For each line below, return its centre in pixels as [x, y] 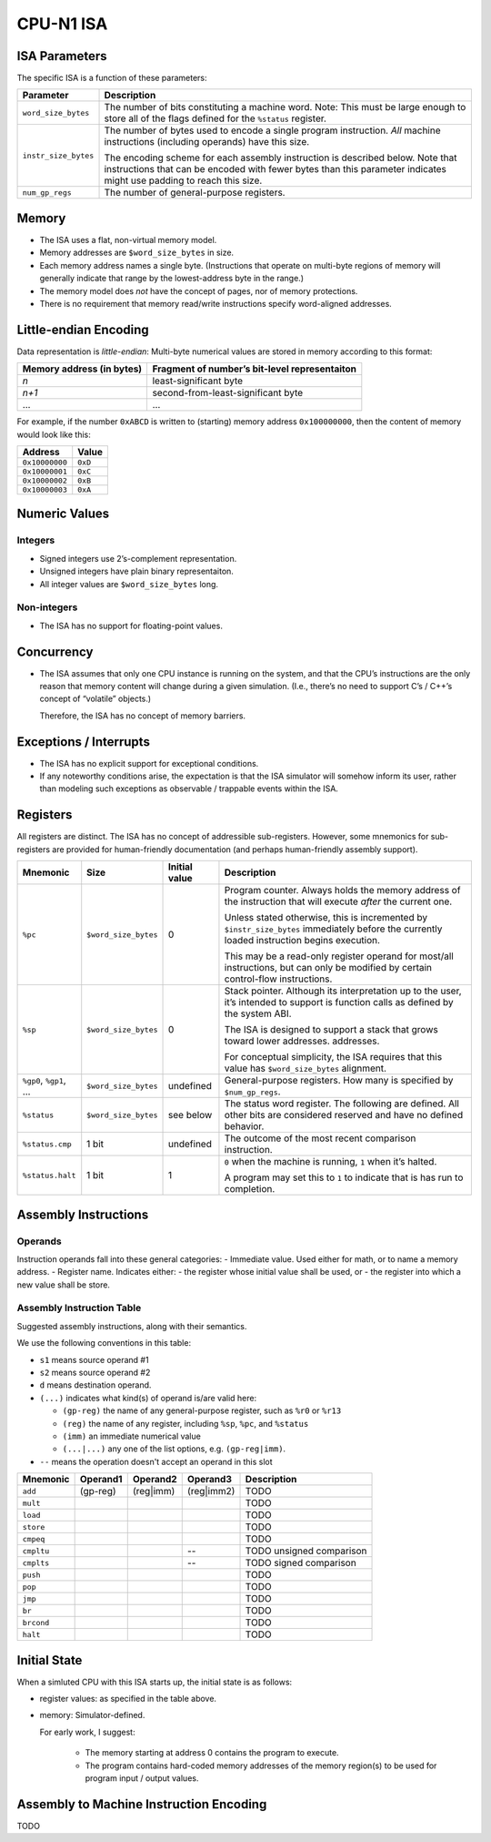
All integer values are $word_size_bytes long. [129, 584]
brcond [36, 1622]
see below [190, 1115]
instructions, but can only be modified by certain [328, 968]
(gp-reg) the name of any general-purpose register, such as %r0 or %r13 [202, 1410]
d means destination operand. [95, 1385]
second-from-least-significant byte [228, 393]
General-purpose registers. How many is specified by [339, 1081]
